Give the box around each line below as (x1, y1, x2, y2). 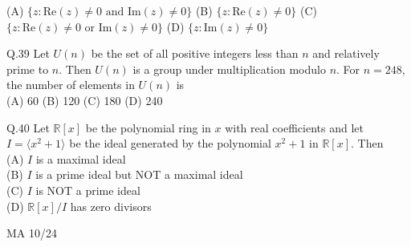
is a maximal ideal (35, 150, 126, 167)
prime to (6, 60, 49, 77)
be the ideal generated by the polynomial (69, 135, 271, 152)
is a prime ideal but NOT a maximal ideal (35, 166, 243, 183)
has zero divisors (70, 197, 152, 214)
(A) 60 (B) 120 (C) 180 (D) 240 (6, 91, 163, 108)
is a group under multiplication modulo (132, 60, 326, 77)
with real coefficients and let (225, 119, 364, 136)
